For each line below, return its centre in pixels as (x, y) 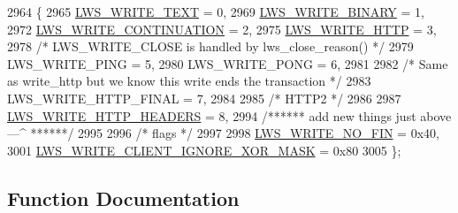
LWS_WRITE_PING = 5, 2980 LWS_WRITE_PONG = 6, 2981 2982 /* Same (228, 63)
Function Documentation (123, 198)
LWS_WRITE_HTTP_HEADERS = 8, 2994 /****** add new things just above (229, 115)
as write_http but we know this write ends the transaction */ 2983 (189, 81)
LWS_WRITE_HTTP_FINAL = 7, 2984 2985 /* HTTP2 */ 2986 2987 (204, 98)
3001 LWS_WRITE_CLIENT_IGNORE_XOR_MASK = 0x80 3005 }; (204, 150)
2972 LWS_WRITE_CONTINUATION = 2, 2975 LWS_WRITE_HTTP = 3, (222, 29)
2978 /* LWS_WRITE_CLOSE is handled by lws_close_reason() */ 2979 (210, 46)
